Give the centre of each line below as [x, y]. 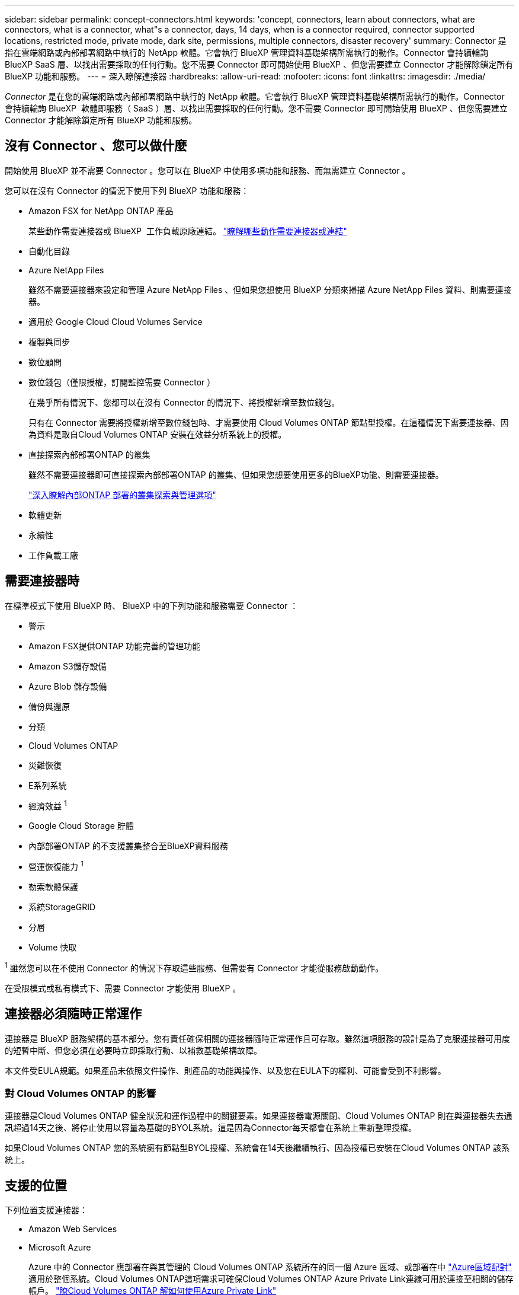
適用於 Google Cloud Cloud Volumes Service [116, 321]
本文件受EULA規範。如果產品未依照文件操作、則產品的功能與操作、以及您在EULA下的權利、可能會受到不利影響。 [225, 1070]
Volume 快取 [53, 947]
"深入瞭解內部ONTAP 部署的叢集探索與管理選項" [122, 495]
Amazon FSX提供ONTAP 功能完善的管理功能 [115, 646]
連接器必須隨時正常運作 [73, 1014]
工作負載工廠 [53, 555]
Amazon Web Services [73, 1229]
